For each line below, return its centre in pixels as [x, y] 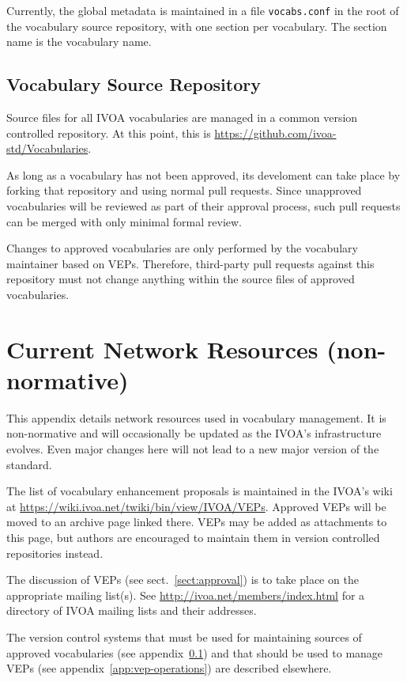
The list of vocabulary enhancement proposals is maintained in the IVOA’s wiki [200, 491]
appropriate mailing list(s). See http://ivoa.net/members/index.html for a [186, 595]
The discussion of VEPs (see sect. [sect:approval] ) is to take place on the [183, 580]
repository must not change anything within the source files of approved [181, 279]
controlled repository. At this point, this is [109, 133]
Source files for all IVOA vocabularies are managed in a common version [182, 117]
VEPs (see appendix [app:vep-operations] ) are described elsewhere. [169, 668]
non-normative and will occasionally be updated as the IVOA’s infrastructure [194, 433]
